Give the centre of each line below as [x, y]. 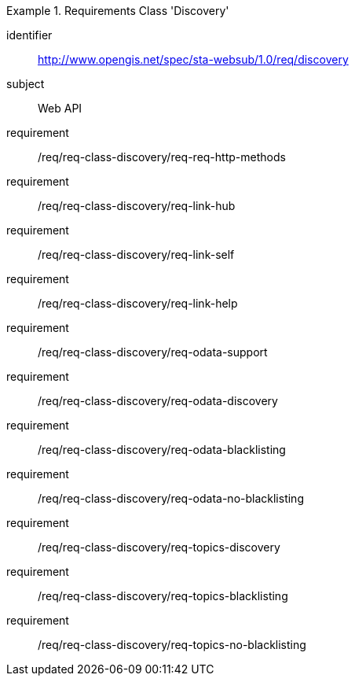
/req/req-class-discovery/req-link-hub [137, 206]
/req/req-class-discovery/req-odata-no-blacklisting [171, 498]
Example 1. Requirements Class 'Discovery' [118, 11]
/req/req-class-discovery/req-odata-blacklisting [162, 450]
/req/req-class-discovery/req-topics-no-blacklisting [172, 645]
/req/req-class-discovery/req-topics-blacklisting [163, 596]
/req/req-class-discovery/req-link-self [136, 254]
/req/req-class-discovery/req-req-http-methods [162, 157]
